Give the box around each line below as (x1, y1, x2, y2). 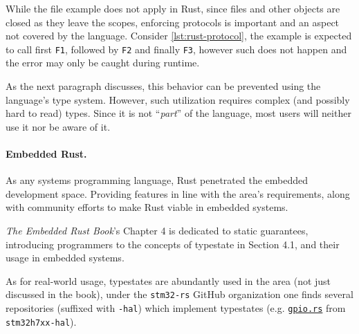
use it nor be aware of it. (6, 119, 111, 133)
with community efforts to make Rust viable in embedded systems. (6, 200, 288, 214)
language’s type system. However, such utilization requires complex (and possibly (6, 92, 350, 106)
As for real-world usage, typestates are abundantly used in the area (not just (6, 273, 331, 288)
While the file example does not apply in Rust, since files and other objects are (6, 1, 340, 15)
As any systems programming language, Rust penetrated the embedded (6, 173, 309, 187)
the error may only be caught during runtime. (6, 55, 200, 70)
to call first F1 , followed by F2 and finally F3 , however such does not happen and (6, 41, 347, 56)
